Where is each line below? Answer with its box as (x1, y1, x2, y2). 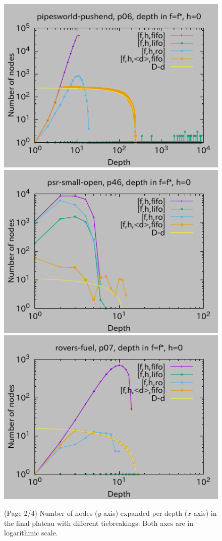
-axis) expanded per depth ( (101, 508, 188, 518)
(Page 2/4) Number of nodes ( (4, 508, 98, 518)
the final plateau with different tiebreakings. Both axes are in (4, 517, 193, 528)
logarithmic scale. (4, 527, 58, 538)
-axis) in (191, 508, 217, 518)
